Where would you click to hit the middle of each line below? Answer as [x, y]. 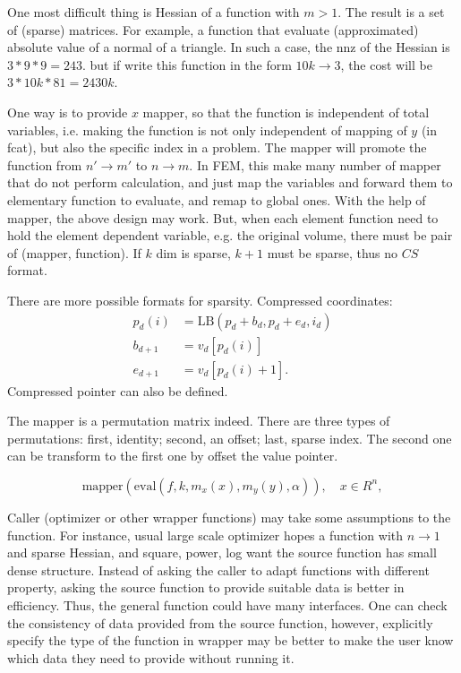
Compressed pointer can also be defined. [118, 390]
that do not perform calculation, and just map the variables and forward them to [230, 182]
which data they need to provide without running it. [151, 657]
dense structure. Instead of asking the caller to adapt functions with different [218, 569]
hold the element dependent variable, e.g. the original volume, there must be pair [230, 235]
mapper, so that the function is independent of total [286, 112]
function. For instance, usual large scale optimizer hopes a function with [205, 535]
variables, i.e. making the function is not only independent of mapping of [207, 129]
